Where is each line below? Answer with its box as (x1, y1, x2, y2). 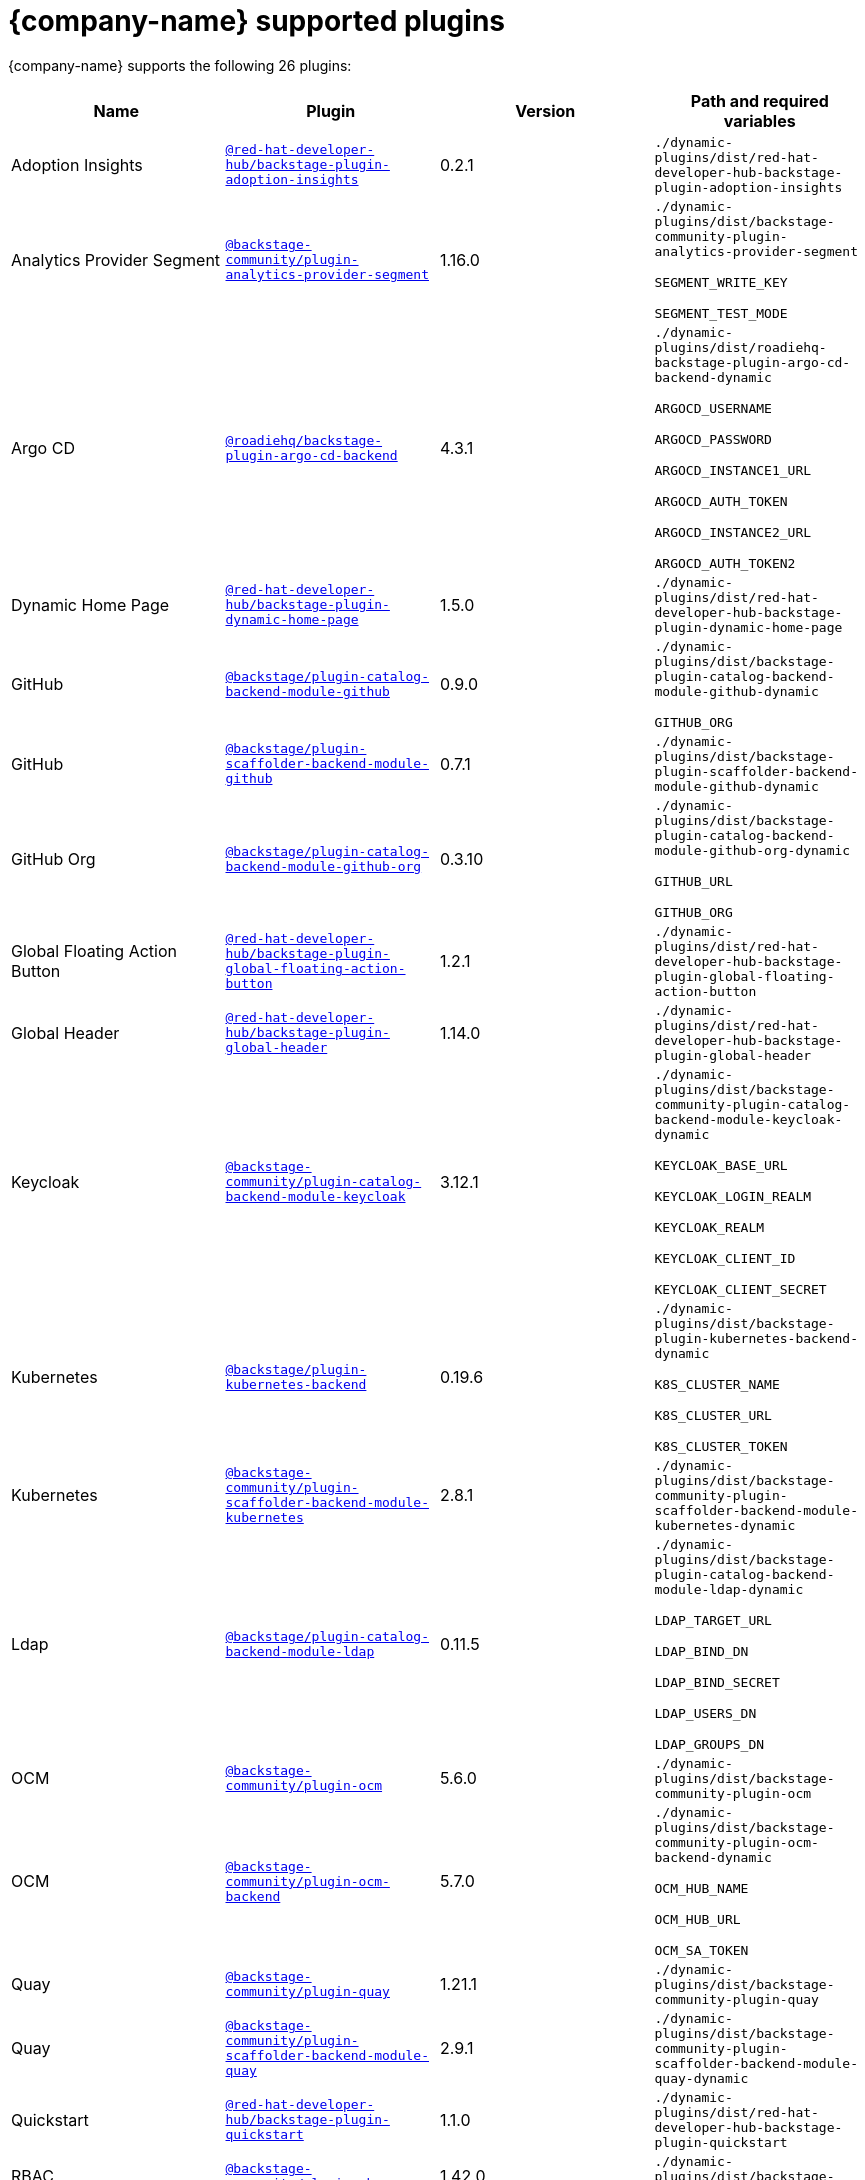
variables (723, 110, 796, 131)
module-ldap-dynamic (654, 1581, 804, 1597)
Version (515, 100, 576, 121)
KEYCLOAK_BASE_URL (654, 1157, 788, 1173)
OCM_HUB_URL (654, 1911, 741, 1927)
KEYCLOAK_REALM (654, 1219, 765, 1235)
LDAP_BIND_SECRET (654, 1674, 780, 1690)
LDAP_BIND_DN (654, 1643, 749, 1659)
